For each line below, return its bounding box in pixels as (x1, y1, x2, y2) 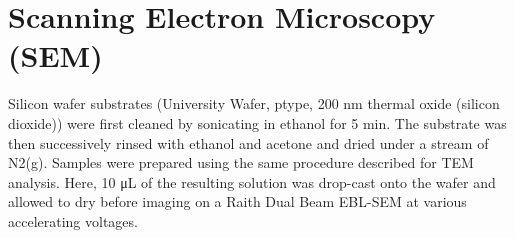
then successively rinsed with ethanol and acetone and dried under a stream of (8, 132, 489, 153)
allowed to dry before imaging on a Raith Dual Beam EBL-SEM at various (8, 191, 467, 212)
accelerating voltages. (8, 210, 138, 231)
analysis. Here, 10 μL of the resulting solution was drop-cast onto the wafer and (8, 171, 496, 192)
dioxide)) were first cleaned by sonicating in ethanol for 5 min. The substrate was (8, 112, 507, 133)
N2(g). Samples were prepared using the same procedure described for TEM (8, 152, 474, 173)
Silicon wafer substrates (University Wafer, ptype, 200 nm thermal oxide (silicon (8, 93, 500, 114)
